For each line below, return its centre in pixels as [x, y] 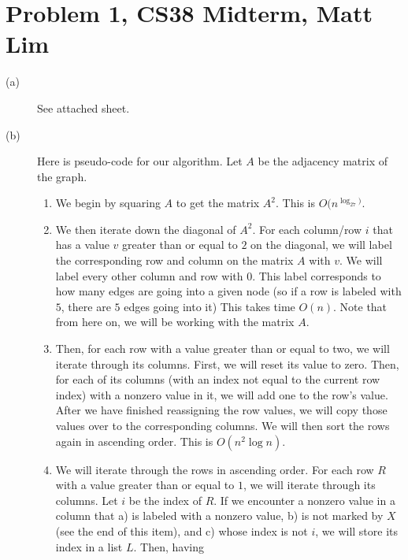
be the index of [165, 500]
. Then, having [169, 546]
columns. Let [87, 500]
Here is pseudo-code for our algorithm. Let [140, 161]
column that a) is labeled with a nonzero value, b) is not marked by [219, 515]
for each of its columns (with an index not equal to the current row [218, 379]
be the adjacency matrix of [323, 161]
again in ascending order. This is [134, 441]
